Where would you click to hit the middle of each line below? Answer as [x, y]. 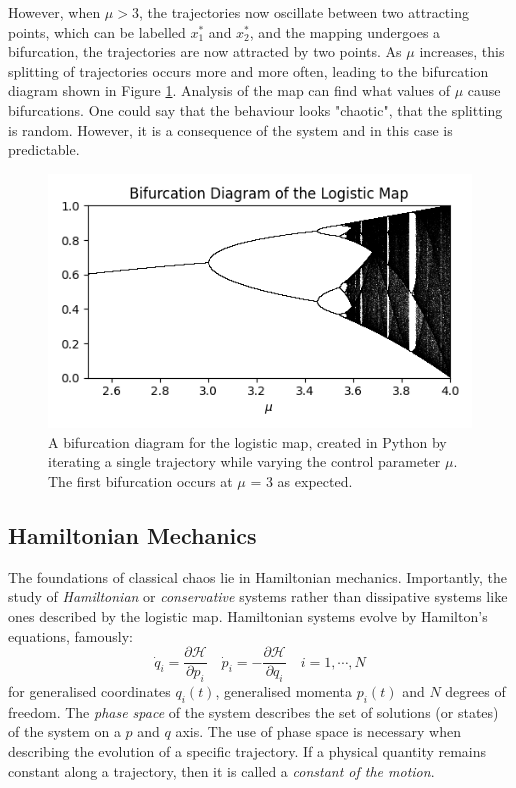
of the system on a [64, 731]
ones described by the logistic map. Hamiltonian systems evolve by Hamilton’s [248, 615]
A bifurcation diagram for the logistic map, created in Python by [247, 441]
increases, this [462, 51]
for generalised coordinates [89, 690]
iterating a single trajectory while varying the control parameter [244, 461]
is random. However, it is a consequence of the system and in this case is [230, 129]
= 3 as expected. [301, 480]
